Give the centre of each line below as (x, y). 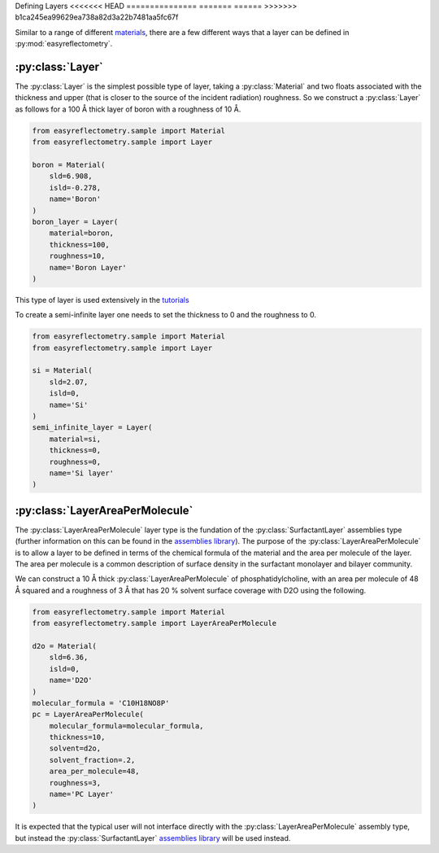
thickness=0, (75, 451)
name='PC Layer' (81, 794)
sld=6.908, (71, 176)
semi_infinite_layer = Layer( (92, 428)
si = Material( (62, 371)
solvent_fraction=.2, (92, 760)
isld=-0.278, (75, 188)
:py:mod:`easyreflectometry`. (64, 44)
